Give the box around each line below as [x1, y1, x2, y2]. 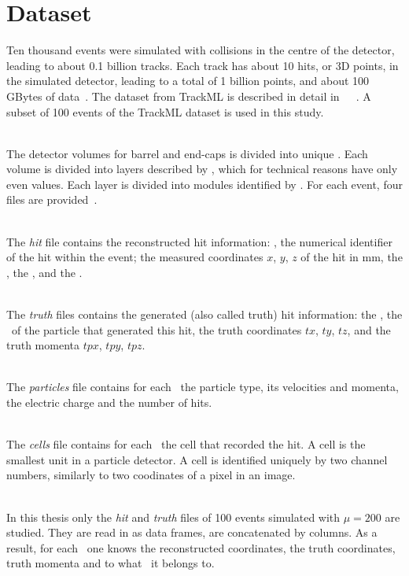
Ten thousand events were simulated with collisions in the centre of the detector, [6, 42, 395, 58]
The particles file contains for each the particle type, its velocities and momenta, [6, 378, 399, 395]
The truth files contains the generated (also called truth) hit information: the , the [6, 306, 403, 323]
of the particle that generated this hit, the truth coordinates [11, 321, 302, 338]
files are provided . [6, 191, 98, 208]
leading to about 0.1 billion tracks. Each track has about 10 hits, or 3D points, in [6, 57, 399, 73]
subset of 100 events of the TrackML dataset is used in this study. [6, 103, 324, 120]
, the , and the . [6, 264, 83, 280]
